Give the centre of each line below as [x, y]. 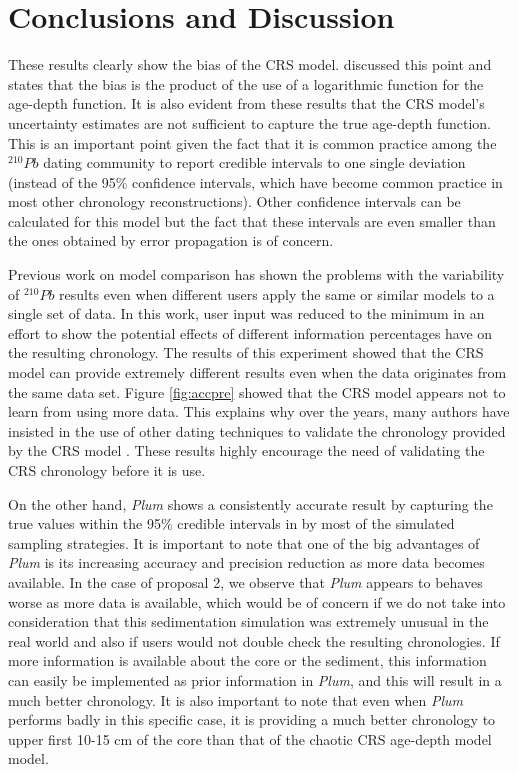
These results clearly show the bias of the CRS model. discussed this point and [250, 64]
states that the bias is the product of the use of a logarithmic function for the [246, 83]
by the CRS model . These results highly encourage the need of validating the [246, 450]
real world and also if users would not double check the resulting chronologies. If [254, 640]
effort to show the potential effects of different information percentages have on [250, 332]
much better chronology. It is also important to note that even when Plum [236, 699]
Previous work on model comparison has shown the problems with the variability [256, 274]
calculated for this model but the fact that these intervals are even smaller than [252, 220]
